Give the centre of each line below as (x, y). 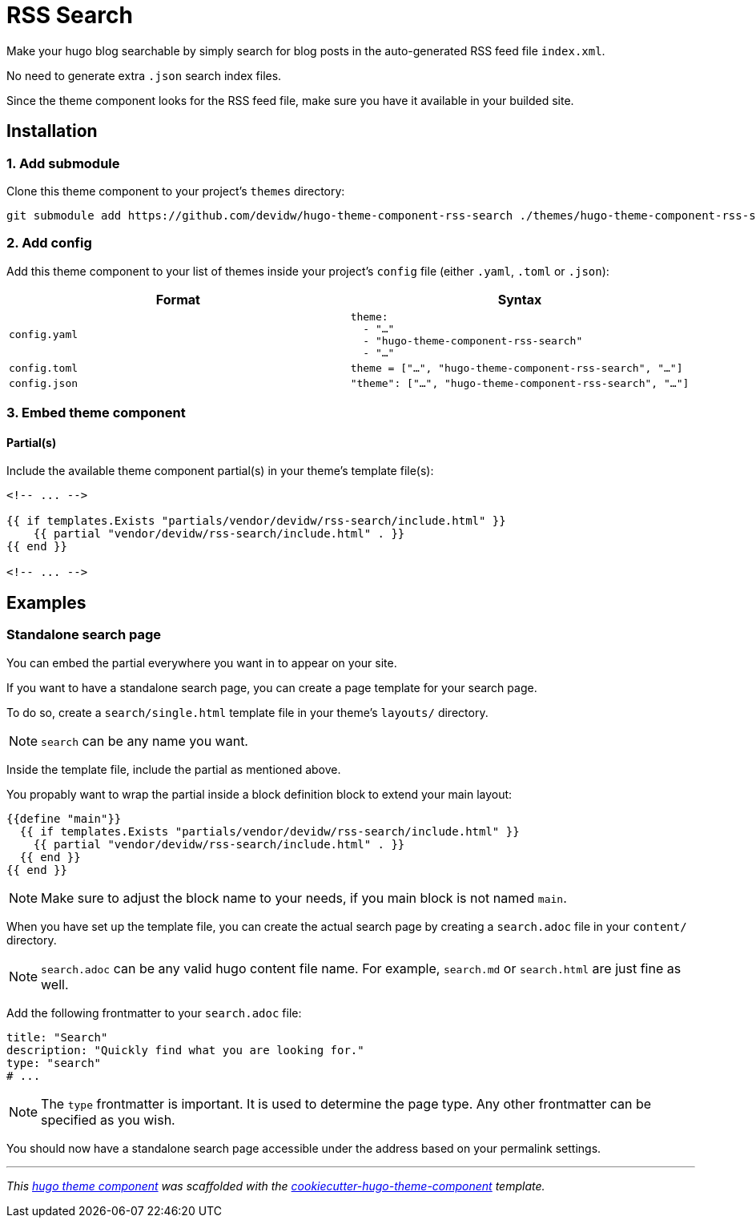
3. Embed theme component (96, 413)
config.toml (44, 368)
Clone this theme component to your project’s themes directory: (176, 191)
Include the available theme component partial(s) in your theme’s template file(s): (220, 471)
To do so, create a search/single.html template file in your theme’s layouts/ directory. (247, 712)
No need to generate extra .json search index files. (144, 75)
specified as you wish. (108, 1119)
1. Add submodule (63, 163)
